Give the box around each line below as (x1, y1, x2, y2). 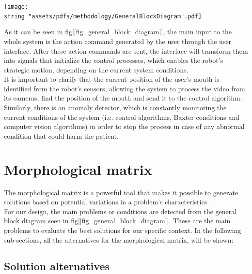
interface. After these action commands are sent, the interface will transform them (4, 45, 248, 56)
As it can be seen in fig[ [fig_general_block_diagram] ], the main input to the (4, 27, 232, 37)
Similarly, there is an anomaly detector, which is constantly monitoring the (4, 102, 227, 113)
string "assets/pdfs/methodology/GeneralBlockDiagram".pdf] (4, 13, 202, 20)
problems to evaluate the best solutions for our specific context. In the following (4, 225, 241, 235)
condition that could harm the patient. (4, 130, 119, 141)
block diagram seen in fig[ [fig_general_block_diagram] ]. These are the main (4, 216, 231, 226)
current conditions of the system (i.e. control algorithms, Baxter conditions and (4, 112, 240, 122)
